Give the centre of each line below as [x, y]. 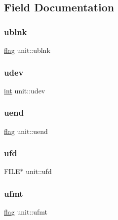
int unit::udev [25, 90]
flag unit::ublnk [27, 50]
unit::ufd [39, 171]
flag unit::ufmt [26, 212]
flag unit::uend [26, 131]
